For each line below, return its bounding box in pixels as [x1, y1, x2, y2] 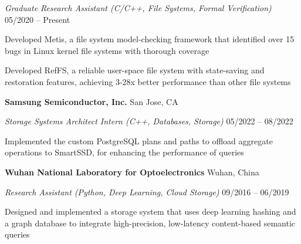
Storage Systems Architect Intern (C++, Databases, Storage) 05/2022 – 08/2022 [5, 115, 293, 127]
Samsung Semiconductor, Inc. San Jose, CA [5, 95, 178, 107]
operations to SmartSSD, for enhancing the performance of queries [5, 146, 244, 158]
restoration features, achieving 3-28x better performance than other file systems [5, 75, 291, 87]
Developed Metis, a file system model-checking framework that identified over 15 [5, 33, 295, 45]
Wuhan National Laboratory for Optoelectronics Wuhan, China [5, 165, 259, 178]
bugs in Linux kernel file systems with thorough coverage [5, 44, 209, 56]
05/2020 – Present [5, 13, 70, 25]
